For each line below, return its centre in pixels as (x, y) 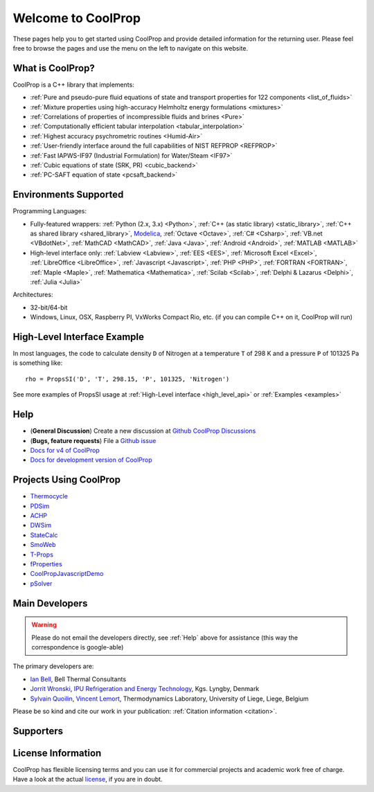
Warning (44, 625)
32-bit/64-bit (49, 307)
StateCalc (44, 535)
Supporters (38, 731)
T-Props (42, 555)
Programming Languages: (50, 211)
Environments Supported (68, 195)
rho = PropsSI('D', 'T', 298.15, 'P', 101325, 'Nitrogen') (127, 379)
